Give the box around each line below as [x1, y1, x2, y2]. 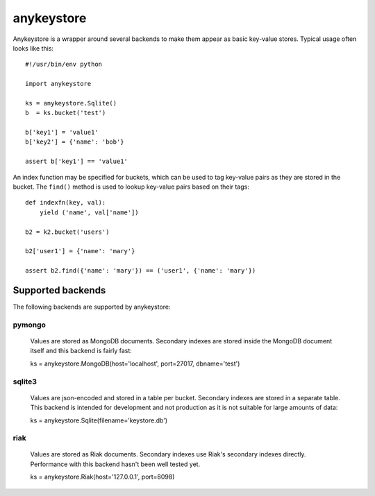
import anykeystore [25, 80, 92, 88]
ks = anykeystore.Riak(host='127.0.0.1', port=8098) [30, 472, 175, 481]
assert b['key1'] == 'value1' [25, 157, 128, 166]
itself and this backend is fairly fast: [30, 347, 132, 355]
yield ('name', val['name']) [39, 208, 139, 216]
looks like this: [12, 44, 54, 52]
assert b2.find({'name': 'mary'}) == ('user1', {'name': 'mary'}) [25, 267, 256, 275]
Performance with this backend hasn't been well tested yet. [30, 460, 201, 468]
